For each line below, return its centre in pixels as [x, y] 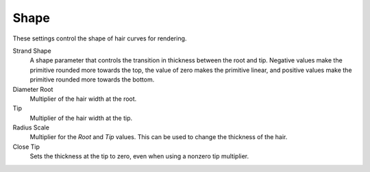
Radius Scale [31, 127]
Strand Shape [32, 51]
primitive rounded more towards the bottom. [92, 79]
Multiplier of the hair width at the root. [83, 99]
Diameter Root [33, 89]
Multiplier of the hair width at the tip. [81, 118]
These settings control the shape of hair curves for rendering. [100, 38]
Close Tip [26, 147]
